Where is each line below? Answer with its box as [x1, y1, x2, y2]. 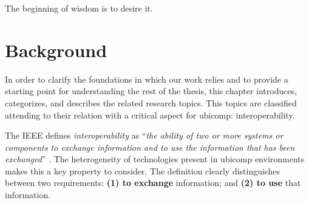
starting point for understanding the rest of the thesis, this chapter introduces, [5, 84, 297, 97]
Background [5, 37, 107, 62]
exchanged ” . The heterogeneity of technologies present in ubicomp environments [5, 153, 305, 165]
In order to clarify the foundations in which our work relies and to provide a [5, 72, 288, 85]
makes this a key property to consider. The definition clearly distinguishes [5, 164, 280, 177]
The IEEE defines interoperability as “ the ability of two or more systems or [5, 129, 284, 142]
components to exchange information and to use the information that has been [5, 140, 295, 153]
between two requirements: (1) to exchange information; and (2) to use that [5, 176, 301, 189]
